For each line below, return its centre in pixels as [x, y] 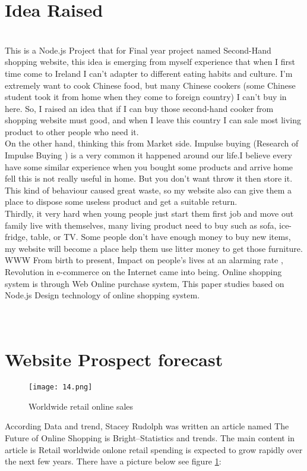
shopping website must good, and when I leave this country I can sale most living [153, 120]
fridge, [16, 237]
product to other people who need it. [72, 131]
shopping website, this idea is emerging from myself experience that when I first [150, 62]
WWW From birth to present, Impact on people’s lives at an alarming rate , [144, 260]
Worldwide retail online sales [81, 406]
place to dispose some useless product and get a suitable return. [121, 202]
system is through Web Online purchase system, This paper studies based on [145, 283]
